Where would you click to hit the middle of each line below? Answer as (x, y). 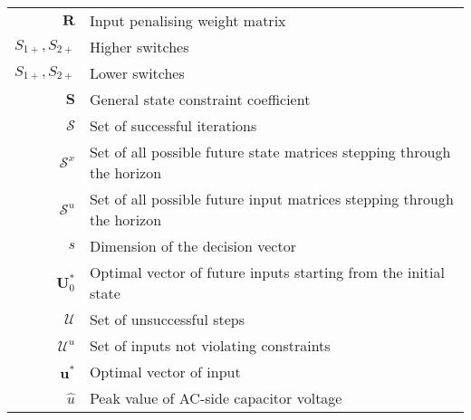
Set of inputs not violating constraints (210, 345)
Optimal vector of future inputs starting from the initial (267, 272)
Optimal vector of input (165, 372)
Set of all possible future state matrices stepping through (270, 152)
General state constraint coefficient (200, 99)
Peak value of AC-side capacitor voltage (216, 398)
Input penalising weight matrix (187, 20)
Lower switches (137, 73)
